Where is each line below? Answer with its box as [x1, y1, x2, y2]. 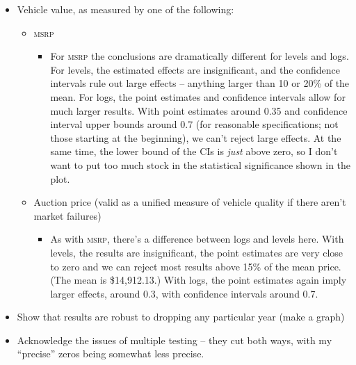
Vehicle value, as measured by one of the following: [17, 2, 234, 16]
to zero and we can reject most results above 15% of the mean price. [50, 259, 341, 273]
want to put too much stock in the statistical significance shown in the [50, 157, 351, 172]
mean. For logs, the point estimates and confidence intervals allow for [50, 89, 346, 104]
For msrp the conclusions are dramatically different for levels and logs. [50, 49, 349, 63]
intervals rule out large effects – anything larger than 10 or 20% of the [50, 76, 350, 90]
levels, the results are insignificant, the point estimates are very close [50, 245, 343, 259]
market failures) [33, 208, 102, 222]
